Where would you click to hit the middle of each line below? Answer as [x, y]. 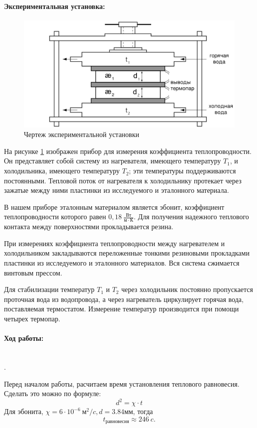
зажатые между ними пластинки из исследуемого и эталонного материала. [117, 190]
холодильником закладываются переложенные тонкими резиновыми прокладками [127, 253]
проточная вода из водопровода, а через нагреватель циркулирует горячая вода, [124, 299]
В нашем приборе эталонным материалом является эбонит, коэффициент [114, 207]
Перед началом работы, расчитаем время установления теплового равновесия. [122, 383]
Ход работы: [24, 338]
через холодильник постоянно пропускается [187, 289]
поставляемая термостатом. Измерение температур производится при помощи [122, 309]
